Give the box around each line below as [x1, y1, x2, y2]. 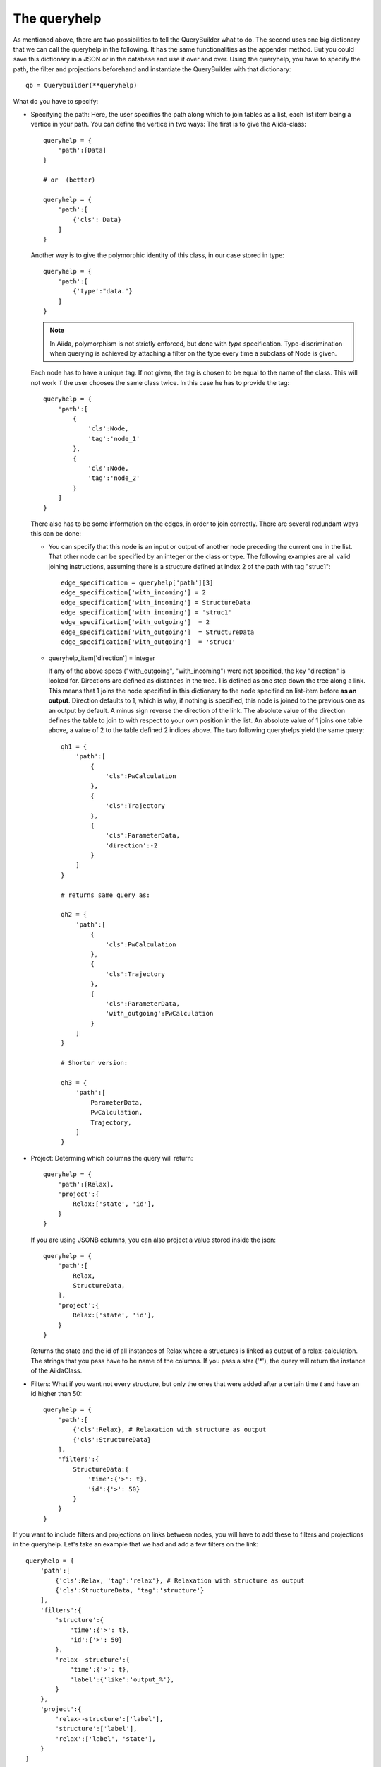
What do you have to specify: [13, 97, 99, 105]
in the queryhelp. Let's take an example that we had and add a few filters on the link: [13, 1540, 259, 1549]
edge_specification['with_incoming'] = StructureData [61, 598, 250, 606]
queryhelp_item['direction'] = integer [48, 654, 155, 662]
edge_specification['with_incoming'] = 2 [61, 589, 206, 597]
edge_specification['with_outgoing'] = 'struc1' [61, 638, 236, 646]
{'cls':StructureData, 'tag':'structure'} [55, 1587, 205, 1595]
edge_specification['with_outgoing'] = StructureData [61, 628, 255, 636]
